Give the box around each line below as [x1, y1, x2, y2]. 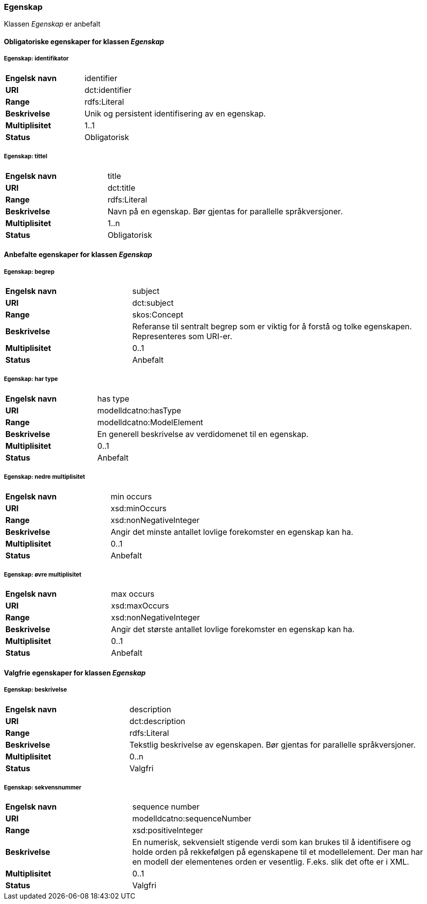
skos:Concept [132, 309, 183, 320]
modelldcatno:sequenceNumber [132, 814, 252, 824]
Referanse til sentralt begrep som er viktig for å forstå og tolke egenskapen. [132, 321, 412, 331]
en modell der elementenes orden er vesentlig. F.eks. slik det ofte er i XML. [132, 857, 409, 867]
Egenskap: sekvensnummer [4, 784, 82, 791]
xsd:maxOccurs [111, 601, 169, 611]
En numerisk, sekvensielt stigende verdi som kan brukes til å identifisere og [132, 837, 411, 847]
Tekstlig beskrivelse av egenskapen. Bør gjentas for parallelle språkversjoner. [129, 739, 416, 750]
